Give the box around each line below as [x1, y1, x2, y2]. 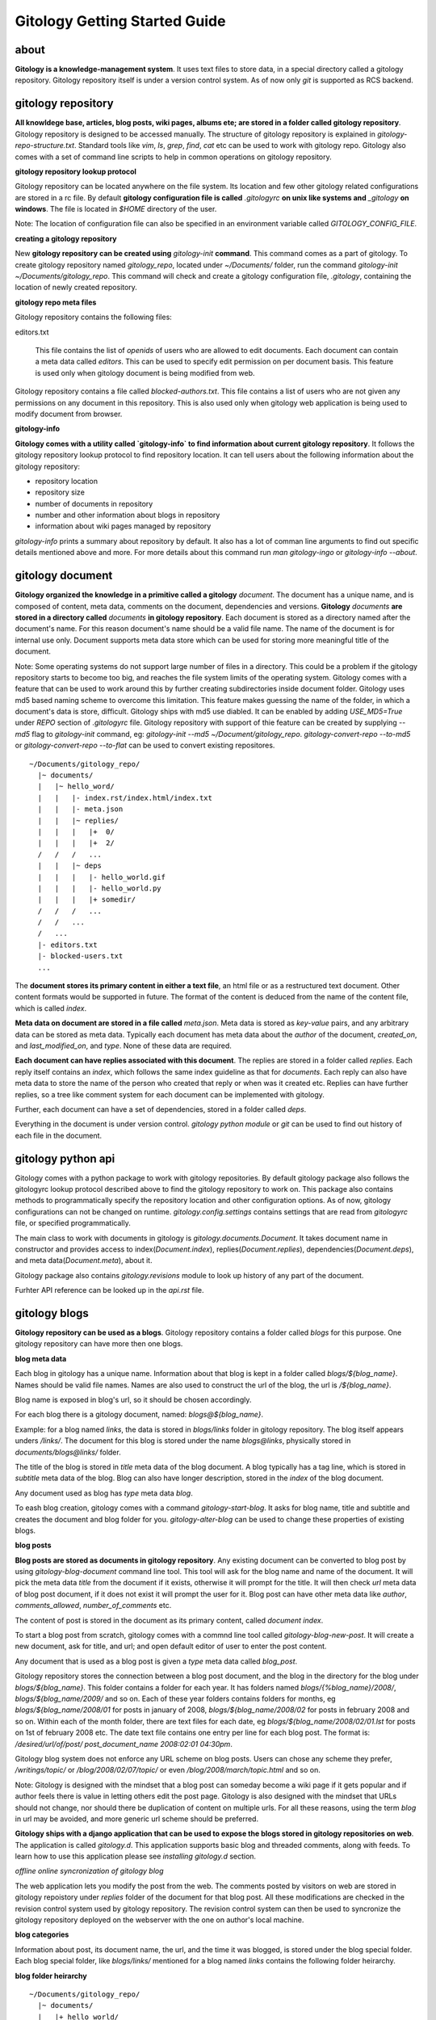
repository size [35, 487, 85, 497]
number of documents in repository [35, 499, 153, 508]
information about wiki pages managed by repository [35, 521, 212, 531]
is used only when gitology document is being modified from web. [35, 368, 255, 377]
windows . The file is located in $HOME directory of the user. [15, 204, 217, 214]
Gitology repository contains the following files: [15, 312, 173, 322]
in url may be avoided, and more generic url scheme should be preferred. [15, 1814, 258, 1824]
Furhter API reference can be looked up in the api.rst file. [15, 1286, 205, 1295]
